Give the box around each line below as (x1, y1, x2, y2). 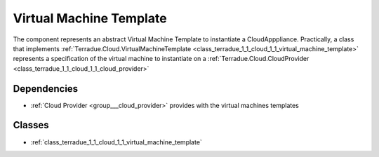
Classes (13, 119, 49, 131)
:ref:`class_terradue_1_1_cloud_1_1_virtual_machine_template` (30, 137, 203, 146)
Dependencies (13, 83, 79, 95)
